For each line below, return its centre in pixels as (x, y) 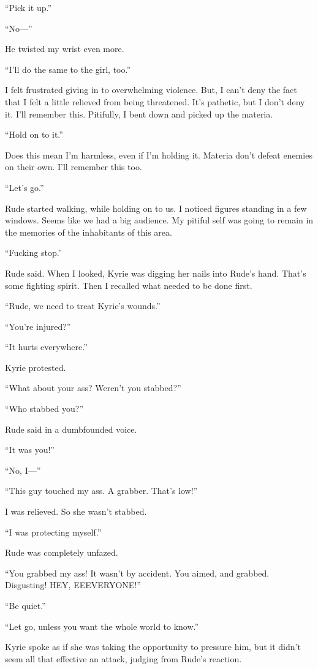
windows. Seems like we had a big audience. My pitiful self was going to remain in (159, 220)
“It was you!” (30, 450)
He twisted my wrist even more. (65, 49)
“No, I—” (23, 470)
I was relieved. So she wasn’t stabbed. (76, 511)
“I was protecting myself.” (53, 532)
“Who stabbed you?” (44, 409)
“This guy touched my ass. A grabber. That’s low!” (101, 491)
